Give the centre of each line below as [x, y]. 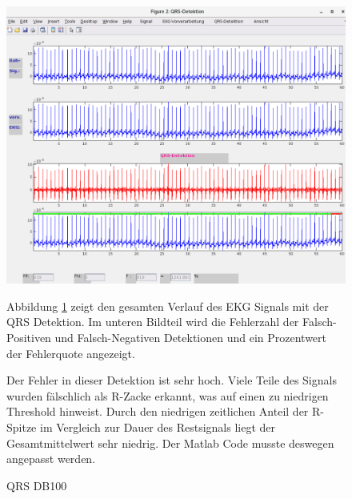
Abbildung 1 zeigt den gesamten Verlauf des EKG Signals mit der [168, 306]
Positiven [29, 337]
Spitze [22, 427]
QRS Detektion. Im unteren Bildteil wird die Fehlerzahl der [153, 322]
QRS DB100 [37, 485]
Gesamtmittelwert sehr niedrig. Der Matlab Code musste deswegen [170, 443]
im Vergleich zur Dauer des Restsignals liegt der [158, 427]
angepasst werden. [51, 459]
